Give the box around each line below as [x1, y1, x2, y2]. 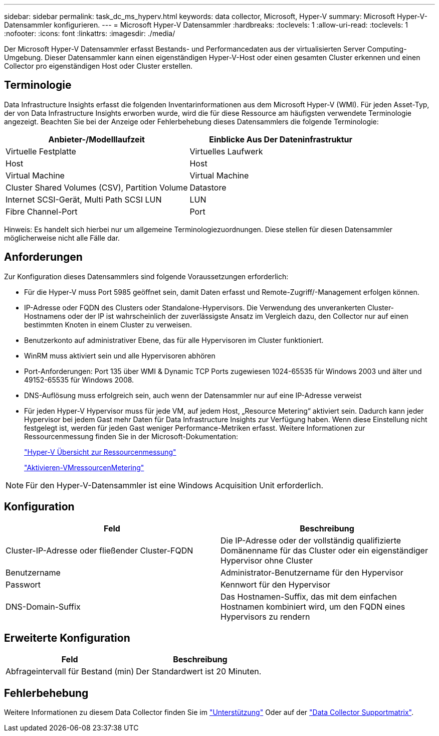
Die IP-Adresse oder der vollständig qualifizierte [221, 535, 401, 545]
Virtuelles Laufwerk [189, 146, 263, 156]
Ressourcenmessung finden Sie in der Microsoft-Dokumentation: [24, 432, 239, 441]
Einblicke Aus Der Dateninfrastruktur [209, 134, 353, 144]
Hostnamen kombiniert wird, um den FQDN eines [221, 601, 405, 612]
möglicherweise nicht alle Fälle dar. [4, 233, 120, 242]
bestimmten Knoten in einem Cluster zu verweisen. [24, 320, 192, 329]
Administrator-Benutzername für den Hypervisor [221, 567, 403, 578]
